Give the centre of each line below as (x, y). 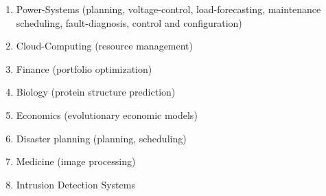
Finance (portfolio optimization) (84, 68)
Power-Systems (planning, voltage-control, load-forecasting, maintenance (168, 9)
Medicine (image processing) (76, 161)
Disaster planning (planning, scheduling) (101, 138)
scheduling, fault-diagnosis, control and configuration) (129, 22)
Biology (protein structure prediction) (96, 92)
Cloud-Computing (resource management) (105, 46)
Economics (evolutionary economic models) (107, 115)
